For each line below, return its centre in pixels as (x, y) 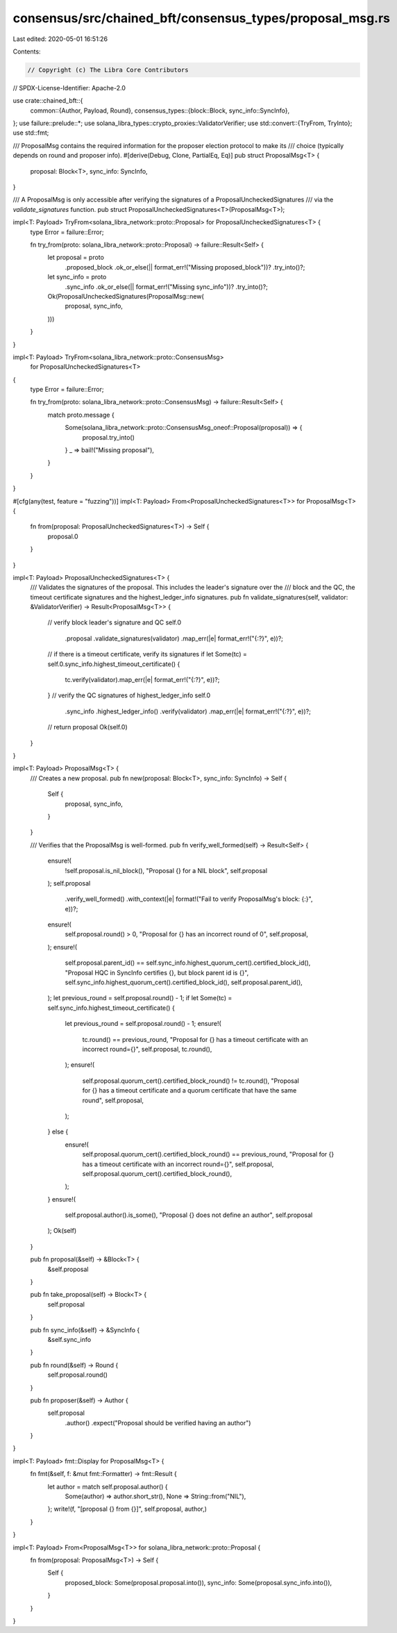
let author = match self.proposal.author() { (108, 1486)
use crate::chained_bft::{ (48, 101)
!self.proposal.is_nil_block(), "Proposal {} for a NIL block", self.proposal (166, 870)
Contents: (27, 51)
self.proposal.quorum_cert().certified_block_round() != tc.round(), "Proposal (191, 1081)
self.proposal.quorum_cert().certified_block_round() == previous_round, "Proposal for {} (208, 1154)
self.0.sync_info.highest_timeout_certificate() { (114, 664)
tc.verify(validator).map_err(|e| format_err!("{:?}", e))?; (142, 680)
